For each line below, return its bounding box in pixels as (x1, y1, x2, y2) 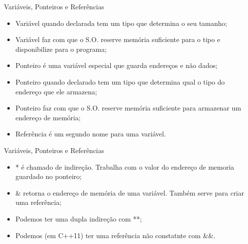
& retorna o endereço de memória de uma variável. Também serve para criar (15, 187, 244, 198)
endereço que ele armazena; (15, 86, 97, 96)
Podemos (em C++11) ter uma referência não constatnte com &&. (15, 230, 216, 240)
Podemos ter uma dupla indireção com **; (15, 213, 142, 223)
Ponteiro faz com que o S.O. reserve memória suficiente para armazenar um (15, 103, 241, 113)
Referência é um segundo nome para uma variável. (15, 129, 166, 139)
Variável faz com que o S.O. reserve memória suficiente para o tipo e (15, 34, 220, 44)
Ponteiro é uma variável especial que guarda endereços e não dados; (15, 60, 218, 70)
